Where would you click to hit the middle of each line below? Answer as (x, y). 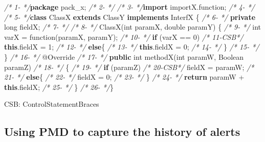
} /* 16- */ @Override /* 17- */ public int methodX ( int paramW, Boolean (124, 56)
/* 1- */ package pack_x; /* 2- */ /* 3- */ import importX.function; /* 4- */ (129, 7)
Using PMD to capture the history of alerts (122, 132)
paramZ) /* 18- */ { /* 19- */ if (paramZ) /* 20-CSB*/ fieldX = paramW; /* (129, 67)
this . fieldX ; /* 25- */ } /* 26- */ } (59, 87)
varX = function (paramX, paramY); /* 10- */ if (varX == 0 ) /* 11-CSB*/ (124, 37)
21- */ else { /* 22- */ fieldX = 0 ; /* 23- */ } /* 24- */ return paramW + (124, 77)
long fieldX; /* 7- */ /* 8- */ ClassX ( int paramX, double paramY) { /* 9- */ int (133, 27)
